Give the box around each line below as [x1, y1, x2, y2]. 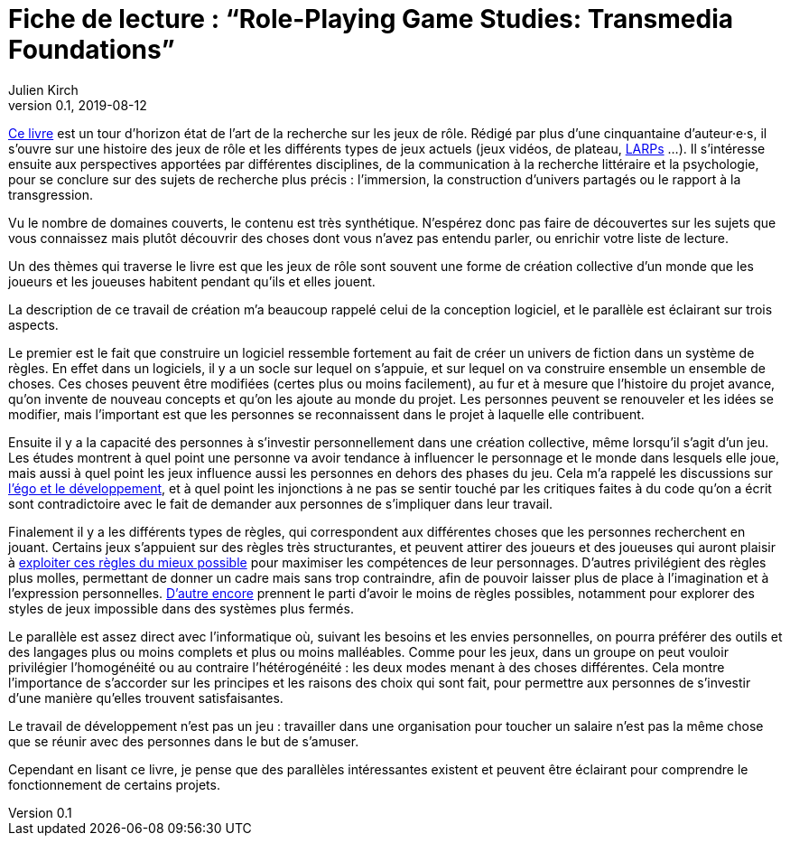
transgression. [8, 186, 94, 202]
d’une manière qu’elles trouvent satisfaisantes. [8, 689, 283, 706]
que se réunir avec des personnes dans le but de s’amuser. [8, 733, 359, 749]
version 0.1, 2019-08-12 [8, 97, 147, 113]
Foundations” [8, 34, 175, 65]
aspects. [8, 316, 59, 333]
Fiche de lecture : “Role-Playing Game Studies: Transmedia [8, 4, 734, 34]
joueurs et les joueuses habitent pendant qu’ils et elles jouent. [8, 273, 376, 289]
